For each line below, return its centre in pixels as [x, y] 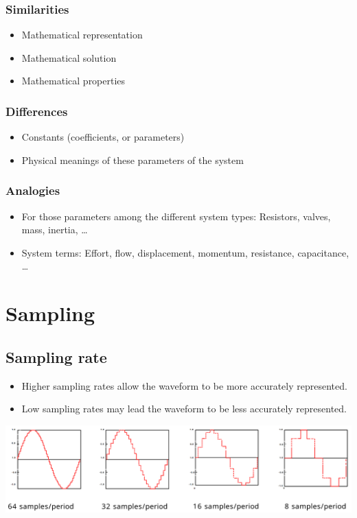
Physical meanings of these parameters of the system [133, 160]
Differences [37, 111]
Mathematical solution [69, 57]
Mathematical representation [82, 35]
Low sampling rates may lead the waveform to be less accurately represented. [184, 409]
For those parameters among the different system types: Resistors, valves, [176, 216]
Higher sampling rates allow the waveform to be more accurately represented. [184, 385]
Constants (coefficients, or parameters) [103, 137]
